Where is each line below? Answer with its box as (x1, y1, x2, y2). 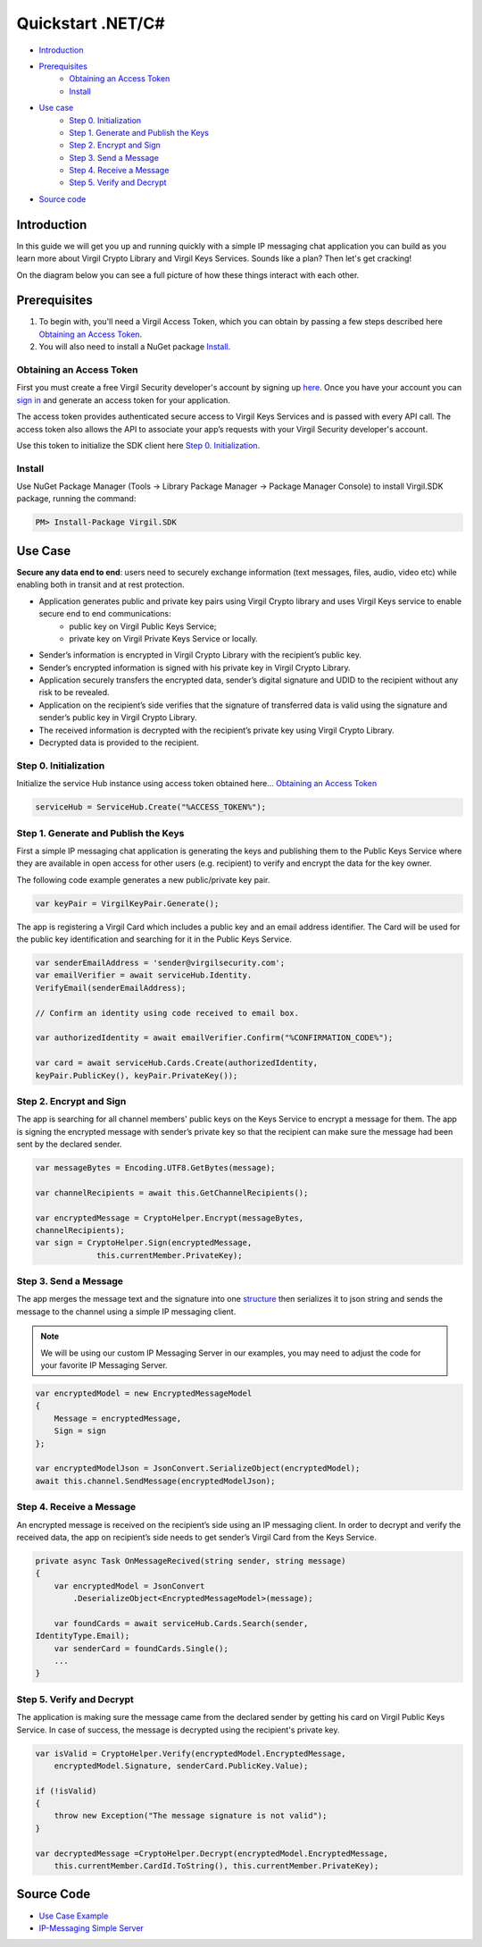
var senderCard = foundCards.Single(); (54, 1643, 229, 1653)
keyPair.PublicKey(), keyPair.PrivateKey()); (35, 1070, 238, 1080)
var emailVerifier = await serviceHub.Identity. (35, 970, 253, 980)
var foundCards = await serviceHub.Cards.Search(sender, (54, 1618, 309, 1628)
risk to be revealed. (38, 687, 111, 698)
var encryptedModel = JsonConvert (54, 1581, 205, 1590)
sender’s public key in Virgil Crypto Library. (38, 712, 197, 723)
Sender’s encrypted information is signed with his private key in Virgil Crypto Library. (38, 662, 352, 673)
